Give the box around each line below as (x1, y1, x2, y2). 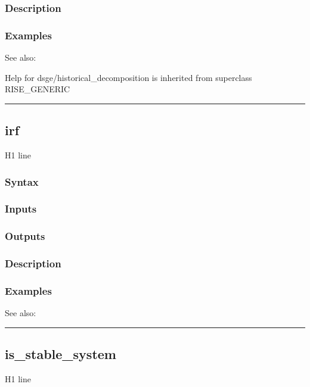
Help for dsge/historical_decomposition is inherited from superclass (5, 71, 252, 83)
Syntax (5, 174, 39, 189)
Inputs (5, 201, 37, 216)
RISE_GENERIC (5, 83, 70, 95)
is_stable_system (5, 345, 116, 363)
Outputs (5, 229, 45, 244)
